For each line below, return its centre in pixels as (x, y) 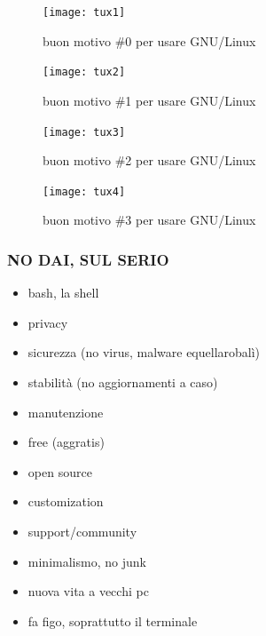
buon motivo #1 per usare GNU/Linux (149, 100)
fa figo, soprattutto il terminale (113, 620)
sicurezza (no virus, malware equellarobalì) (144, 352)
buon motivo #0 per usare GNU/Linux (149, 40)
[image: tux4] (84, 191)
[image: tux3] (84, 132)
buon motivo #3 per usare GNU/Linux (149, 220)
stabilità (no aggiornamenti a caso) (123, 382)
